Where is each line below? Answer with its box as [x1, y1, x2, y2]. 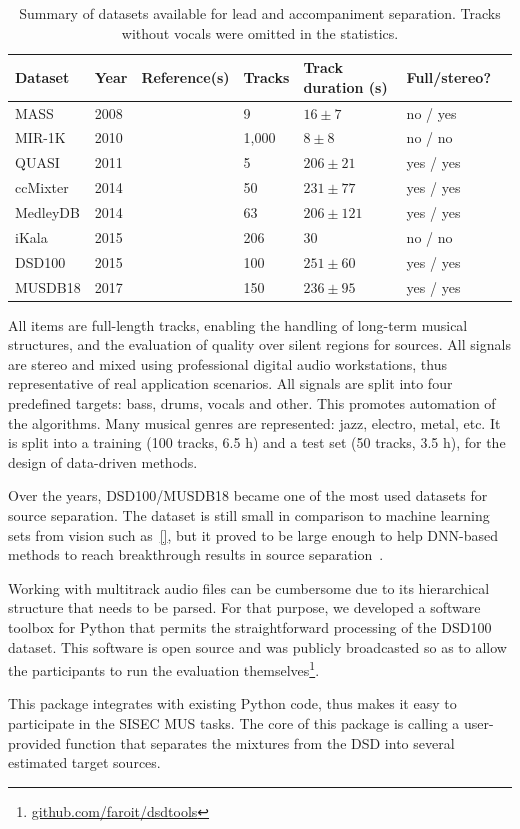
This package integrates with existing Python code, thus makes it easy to [8, 693, 457, 714]
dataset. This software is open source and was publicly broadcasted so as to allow [8, 636, 507, 657]
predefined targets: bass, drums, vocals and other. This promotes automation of [8, 393, 496, 413]
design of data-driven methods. [8, 451, 198, 472]
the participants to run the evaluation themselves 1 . [8, 657, 320, 680]
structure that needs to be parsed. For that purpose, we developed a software [8, 597, 481, 618]
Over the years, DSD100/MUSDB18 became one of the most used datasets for [8, 485, 488, 506]
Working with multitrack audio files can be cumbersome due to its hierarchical [8, 577, 490, 598]
